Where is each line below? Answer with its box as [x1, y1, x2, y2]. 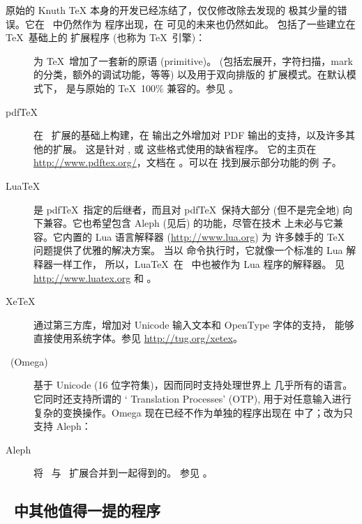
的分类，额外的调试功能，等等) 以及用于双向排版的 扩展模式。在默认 [33, 67, 347, 82]
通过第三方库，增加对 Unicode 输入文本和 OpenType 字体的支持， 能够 [33, 317, 354, 331]
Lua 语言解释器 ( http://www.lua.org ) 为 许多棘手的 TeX [95, 229, 345, 244]
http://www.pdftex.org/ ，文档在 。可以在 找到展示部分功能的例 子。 [33, 155, 342, 170]
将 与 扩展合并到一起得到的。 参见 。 [33, 465, 213, 480]
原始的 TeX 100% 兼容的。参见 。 [85, 80, 239, 95]
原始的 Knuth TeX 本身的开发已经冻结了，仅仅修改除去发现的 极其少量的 [6, 3, 338, 17]
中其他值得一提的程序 [14, 500, 161, 521]
